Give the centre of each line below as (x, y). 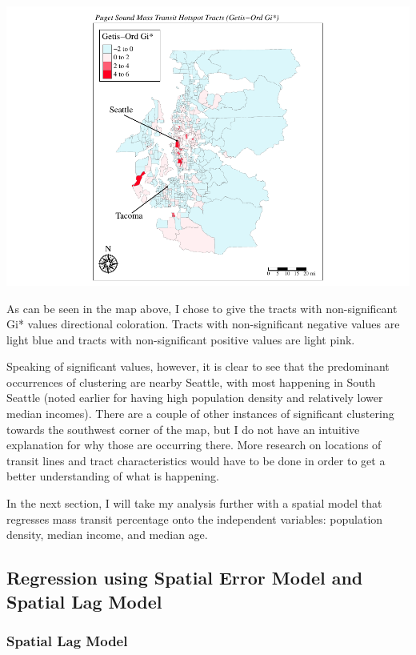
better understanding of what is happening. (113, 476)
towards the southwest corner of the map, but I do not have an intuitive (183, 429)
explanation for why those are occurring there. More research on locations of (194, 445)
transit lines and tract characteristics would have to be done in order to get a (196, 460)
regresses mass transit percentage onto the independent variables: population (195, 518)
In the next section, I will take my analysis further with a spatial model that (194, 503)
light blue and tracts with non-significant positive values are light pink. (181, 339)
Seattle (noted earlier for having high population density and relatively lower (195, 398)
